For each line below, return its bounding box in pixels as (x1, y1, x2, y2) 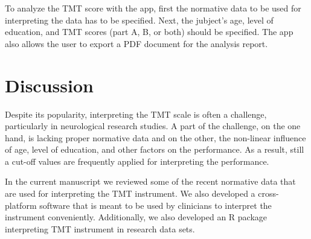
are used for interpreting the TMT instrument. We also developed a (5, 187, 255, 200)
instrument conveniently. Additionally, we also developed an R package (5, 211, 268, 223)
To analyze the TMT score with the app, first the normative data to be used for (5, 2, 301, 14)
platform (5, 199, 37, 211)
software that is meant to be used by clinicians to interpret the (39, 199, 272, 211)
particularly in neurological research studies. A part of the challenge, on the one (5, 119, 301, 132)
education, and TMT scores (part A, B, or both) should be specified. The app (5, 25, 293, 38)
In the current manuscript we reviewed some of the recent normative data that (5, 175, 296, 188)
